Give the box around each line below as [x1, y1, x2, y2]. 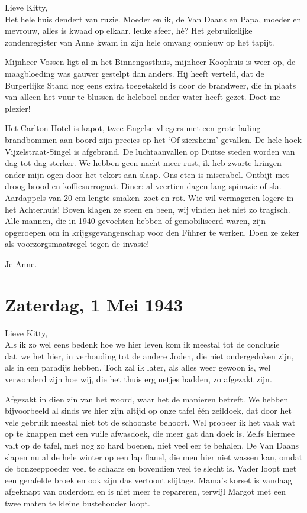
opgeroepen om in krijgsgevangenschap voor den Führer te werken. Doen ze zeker [5, 226, 299, 238]
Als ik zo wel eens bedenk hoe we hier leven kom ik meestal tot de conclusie [5, 338, 280, 350]
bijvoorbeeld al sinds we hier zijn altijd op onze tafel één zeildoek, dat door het [5, 404, 292, 417]
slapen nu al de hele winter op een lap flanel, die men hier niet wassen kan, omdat [5, 450, 303, 463]
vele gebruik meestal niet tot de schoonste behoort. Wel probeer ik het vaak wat [5, 415, 296, 428]
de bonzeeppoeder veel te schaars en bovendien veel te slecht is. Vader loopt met [5, 462, 297, 475]
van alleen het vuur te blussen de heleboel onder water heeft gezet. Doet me [5, 90, 280, 103]
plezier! [5, 102, 31, 114]
